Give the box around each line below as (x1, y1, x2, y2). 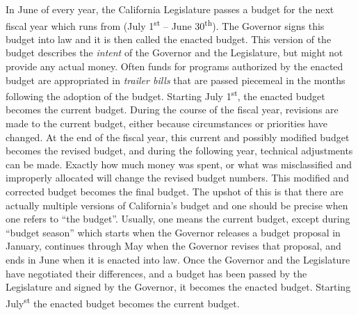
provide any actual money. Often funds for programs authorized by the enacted (6, 59, 343, 74)
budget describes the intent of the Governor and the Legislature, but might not (6, 45, 343, 60)
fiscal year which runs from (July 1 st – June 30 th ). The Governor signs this (6, 16, 325, 33)
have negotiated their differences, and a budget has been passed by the (6, 266, 307, 280)
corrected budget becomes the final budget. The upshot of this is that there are (6, 184, 343, 199)
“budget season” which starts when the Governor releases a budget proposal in (6, 225, 341, 239)
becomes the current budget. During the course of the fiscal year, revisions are (6, 102, 339, 117)
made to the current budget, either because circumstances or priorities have (6, 116, 327, 131)
